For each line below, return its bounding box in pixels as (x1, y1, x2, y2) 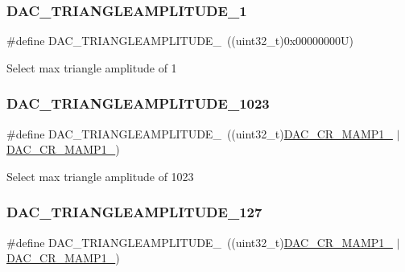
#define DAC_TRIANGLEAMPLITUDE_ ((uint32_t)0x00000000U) (6, 32, 354, 49)
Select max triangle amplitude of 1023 (6, 167, 194, 184)
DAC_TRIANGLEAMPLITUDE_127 (6, 202, 262, 222)
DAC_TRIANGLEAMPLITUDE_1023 (6, 93, 270, 113)
